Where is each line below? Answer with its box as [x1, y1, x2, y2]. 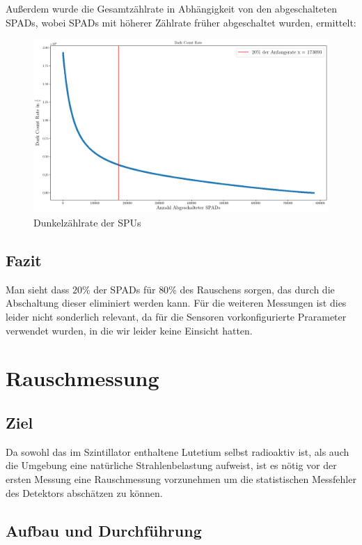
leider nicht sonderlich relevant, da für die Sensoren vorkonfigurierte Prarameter [6, 309, 347, 324]
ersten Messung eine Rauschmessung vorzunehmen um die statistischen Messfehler [6, 471, 356, 486]
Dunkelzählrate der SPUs [33, 215, 141, 230]
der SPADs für [93, 282, 156, 296]
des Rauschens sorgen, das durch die [180, 282, 335, 296]
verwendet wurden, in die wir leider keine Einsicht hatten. [6, 323, 253, 337]
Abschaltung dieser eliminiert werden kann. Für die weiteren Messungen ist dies [6, 295, 347, 310]
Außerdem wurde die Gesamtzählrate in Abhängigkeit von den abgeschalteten [6, 1, 337, 15]
